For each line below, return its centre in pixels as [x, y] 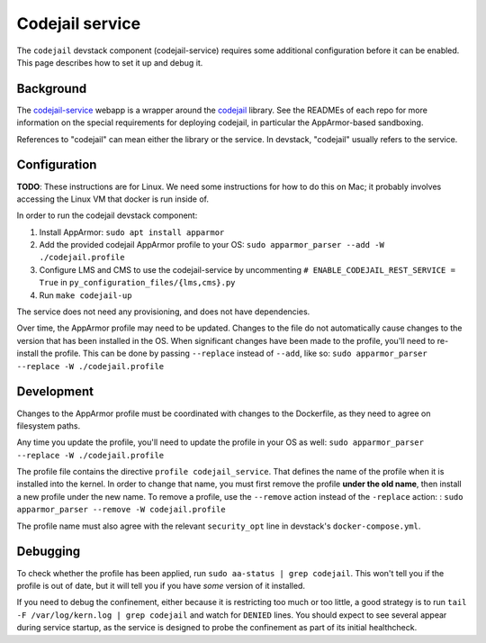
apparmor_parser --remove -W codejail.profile [121, 510]
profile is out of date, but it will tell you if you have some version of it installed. [161, 585]
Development [55, 392]
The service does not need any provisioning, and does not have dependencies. [163, 312]
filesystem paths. [49, 426]
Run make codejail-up [85, 295]
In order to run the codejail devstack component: [107, 215]
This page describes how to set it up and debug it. [110, 62]
